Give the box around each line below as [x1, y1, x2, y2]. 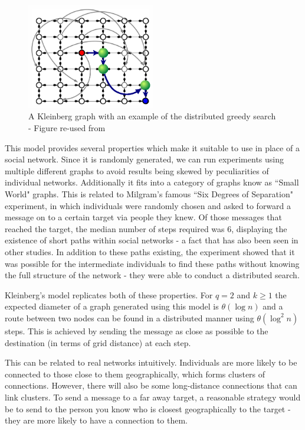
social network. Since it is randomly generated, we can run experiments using [5, 153, 284, 165]
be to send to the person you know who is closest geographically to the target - [5, 402, 291, 415]
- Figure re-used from [28, 122, 106, 134]
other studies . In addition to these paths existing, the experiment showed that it [5, 245, 295, 258]
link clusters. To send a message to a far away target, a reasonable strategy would [5, 390, 301, 403]
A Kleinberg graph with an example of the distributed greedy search [28, 110, 276, 122]
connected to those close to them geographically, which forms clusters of [5, 367, 265, 380]
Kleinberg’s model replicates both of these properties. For [5, 288, 213, 301]
